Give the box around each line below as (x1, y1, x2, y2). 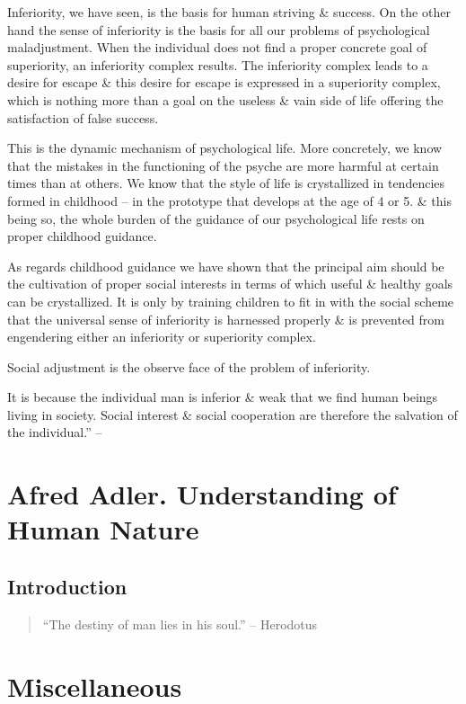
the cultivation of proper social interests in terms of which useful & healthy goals (7, 274, 453, 293)
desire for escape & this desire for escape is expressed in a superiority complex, (7, 73, 441, 92)
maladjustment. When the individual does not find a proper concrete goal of (7, 38, 427, 57)
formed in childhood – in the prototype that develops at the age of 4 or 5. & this (7, 191, 452, 209)
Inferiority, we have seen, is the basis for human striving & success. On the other (7, 3, 451, 21)
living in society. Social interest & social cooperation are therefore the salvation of (7, 405, 458, 423)
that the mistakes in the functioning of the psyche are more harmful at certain (7, 156, 439, 174)
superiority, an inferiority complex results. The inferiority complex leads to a (7, 55, 428, 74)
